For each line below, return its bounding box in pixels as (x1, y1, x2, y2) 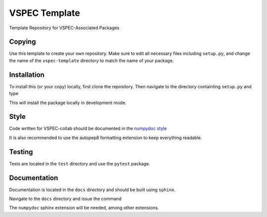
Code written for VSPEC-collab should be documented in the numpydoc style (9, 125, 167, 131)
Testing (9, 148, 33, 156)
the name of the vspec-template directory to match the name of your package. (9, 57, 174, 63)
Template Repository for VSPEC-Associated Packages (9, 25, 120, 31)
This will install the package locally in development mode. (9, 100, 127, 106)
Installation (9, 70, 44, 79)
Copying (9, 38, 36, 46)
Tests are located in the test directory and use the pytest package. (9, 161, 150, 166)
